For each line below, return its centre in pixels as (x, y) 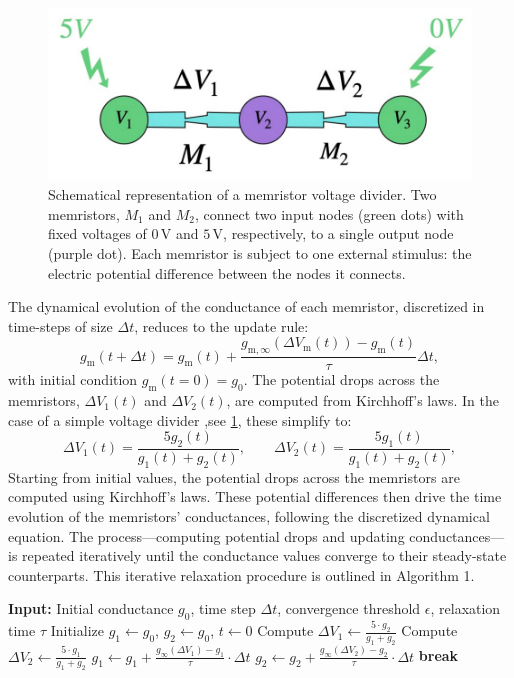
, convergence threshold (349, 608)
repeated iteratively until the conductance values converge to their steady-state (264, 555)
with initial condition (73, 379)
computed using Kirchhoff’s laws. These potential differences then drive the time (255, 496)
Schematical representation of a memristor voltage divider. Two (242, 194)
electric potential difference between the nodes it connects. (227, 272)
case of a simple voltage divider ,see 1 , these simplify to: (180, 419)
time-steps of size (60, 325)
